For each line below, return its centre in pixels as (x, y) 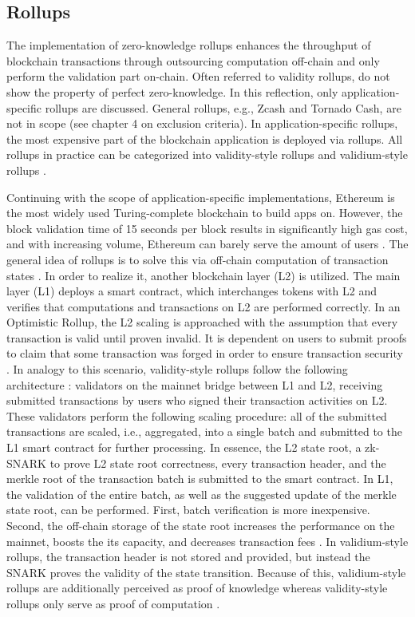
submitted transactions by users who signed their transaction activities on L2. (197, 400)
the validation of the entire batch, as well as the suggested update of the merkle (202, 494)
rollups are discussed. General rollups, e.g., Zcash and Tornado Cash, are (223, 107)
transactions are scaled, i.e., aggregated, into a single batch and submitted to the (204, 431)
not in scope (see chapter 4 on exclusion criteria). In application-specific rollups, (202, 123)
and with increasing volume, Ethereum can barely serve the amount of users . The (207, 244)
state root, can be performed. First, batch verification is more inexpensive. (188, 510)
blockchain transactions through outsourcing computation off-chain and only (193, 60)
